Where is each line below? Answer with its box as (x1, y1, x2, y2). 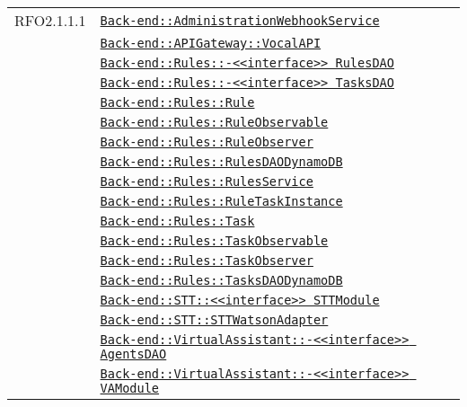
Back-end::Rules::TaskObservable (100, 234, 329, 248)
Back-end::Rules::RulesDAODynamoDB (100, 155, 343, 169)
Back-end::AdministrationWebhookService (100, 13, 380, 28)
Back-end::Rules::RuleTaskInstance (100, 194, 343, 208)
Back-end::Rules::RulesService (100, 174, 313, 189)
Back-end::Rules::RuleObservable (100, 115, 329, 129)
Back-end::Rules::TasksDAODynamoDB (100, 273, 343, 288)
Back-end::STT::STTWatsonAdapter (100, 313, 329, 327)
